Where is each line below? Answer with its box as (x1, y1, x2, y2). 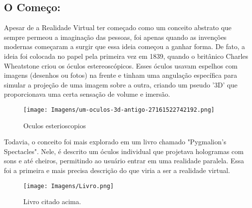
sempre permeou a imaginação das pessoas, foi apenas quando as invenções (4, 32, 227, 42)
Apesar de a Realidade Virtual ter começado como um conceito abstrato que (4, 22, 232, 33)
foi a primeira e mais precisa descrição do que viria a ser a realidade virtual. (4, 165, 230, 175)
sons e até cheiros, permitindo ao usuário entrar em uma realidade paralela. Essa (4, 156, 244, 166)
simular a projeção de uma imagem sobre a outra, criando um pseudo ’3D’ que (4, 79, 237, 89)
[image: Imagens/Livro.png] (23, 182, 114, 190)
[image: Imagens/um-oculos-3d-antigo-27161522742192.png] (23, 106, 215, 113)
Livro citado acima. (23, 196, 81, 207)
